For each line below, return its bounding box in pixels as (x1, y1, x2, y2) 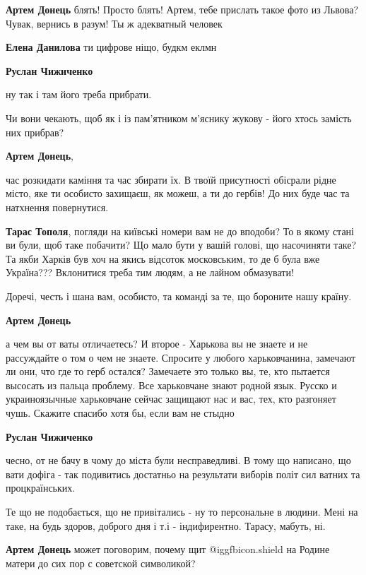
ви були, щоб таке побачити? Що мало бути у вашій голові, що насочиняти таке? (6, 237, 357, 252)
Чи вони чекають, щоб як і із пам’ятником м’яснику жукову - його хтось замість (6, 110, 352, 125)
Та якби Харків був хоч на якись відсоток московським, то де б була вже (6, 251, 320, 266)
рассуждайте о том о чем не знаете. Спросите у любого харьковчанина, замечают (6, 350, 356, 364)
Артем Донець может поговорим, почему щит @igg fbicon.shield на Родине (6, 542, 330, 557)
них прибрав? (6, 124, 64, 139)
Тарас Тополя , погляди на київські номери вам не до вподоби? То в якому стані (6, 223, 354, 238)
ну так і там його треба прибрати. (6, 87, 152, 102)
